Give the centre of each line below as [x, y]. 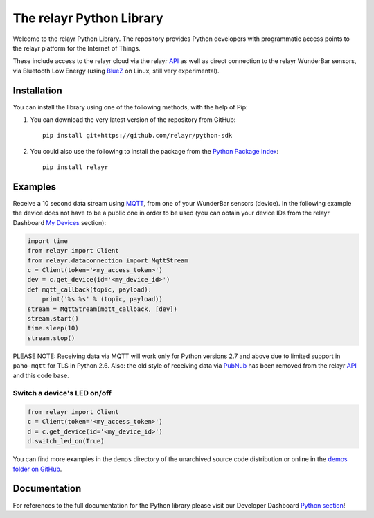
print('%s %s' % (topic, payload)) [102, 299]
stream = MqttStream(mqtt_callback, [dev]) [103, 309]
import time [48, 241]
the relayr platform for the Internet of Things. [77, 48]
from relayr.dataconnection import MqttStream [108, 260]
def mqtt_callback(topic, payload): [90, 289]
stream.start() [53, 318]
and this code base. [41, 375]
